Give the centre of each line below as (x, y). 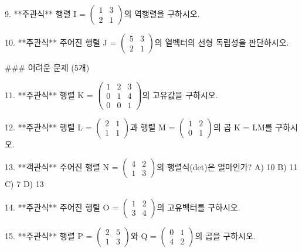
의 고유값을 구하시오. (180, 94)
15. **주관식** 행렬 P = (49, 235)
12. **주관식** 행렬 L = (48, 127)
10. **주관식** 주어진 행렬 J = (61, 42)
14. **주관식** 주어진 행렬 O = (62, 207)
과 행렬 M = (153, 127)
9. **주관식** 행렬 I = (45, 13)
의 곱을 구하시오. (225, 235)
